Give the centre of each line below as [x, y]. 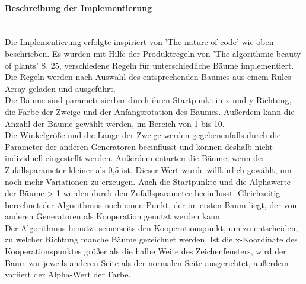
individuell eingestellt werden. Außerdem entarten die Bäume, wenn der [135, 158]
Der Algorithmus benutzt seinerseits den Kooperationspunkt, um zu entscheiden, [152, 227]
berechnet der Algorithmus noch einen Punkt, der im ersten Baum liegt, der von [151, 204]
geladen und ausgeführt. [72, 88]
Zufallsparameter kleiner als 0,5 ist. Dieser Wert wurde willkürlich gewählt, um [148, 169]
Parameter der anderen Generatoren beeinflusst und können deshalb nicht [139, 146]
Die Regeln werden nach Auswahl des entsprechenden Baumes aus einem [137, 77]
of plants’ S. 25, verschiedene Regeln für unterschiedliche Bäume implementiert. [149, 65]
